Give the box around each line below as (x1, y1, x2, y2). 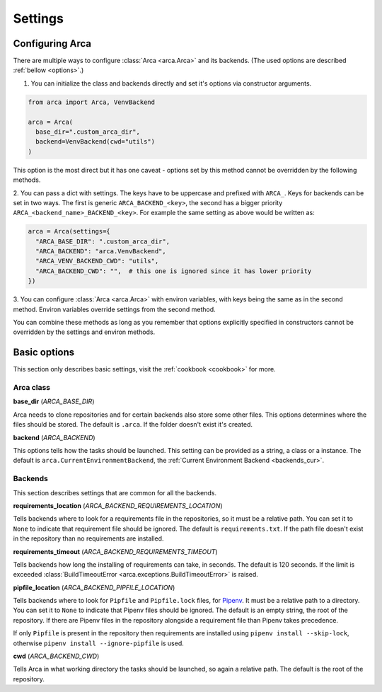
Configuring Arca (13, 38, 92, 50)
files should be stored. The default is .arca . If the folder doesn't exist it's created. (13, 420, 253, 429)
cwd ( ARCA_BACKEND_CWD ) (13, 652, 100, 661)
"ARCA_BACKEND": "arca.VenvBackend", (35, 248, 166, 255)
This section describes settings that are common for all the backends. (13, 488, 217, 497)
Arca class (13, 383, 51, 393)
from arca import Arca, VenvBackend (28, 98, 156, 106)
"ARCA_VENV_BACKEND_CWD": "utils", (35, 257, 159, 265)
